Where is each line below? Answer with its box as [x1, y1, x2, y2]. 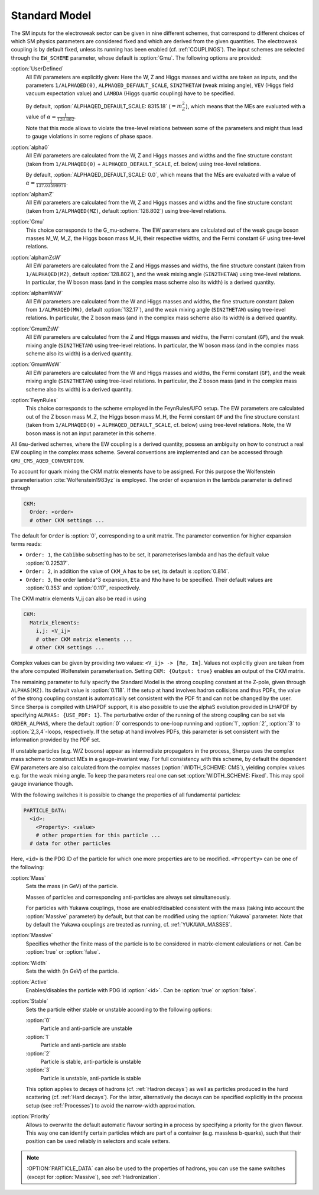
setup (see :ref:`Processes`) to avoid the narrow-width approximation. [25, 1102, 196, 1109]
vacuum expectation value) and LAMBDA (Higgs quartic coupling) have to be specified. [25, 90, 236, 97]
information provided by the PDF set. [11, 736, 100, 743]
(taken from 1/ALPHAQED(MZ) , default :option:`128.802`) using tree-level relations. [25, 207, 227, 214]
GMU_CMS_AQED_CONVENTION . [11, 457, 84, 464]
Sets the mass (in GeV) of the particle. [25, 883, 119, 890]
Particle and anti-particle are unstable [40, 1025, 133, 1032]
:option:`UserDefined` [11, 65, 64, 72]
